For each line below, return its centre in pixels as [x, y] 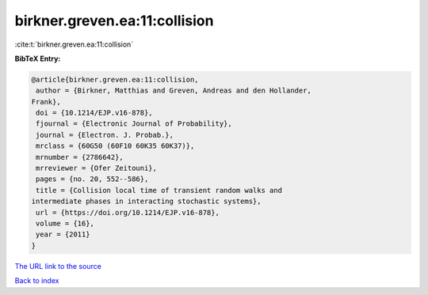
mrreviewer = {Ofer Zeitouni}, [97, 168]
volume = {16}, [65, 223]
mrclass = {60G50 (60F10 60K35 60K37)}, [115, 146]
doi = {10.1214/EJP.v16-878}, [95, 113]
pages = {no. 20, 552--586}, [92, 179]
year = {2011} [63, 234]
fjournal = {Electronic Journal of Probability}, [134, 124]
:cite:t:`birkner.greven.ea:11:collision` [74, 44]
